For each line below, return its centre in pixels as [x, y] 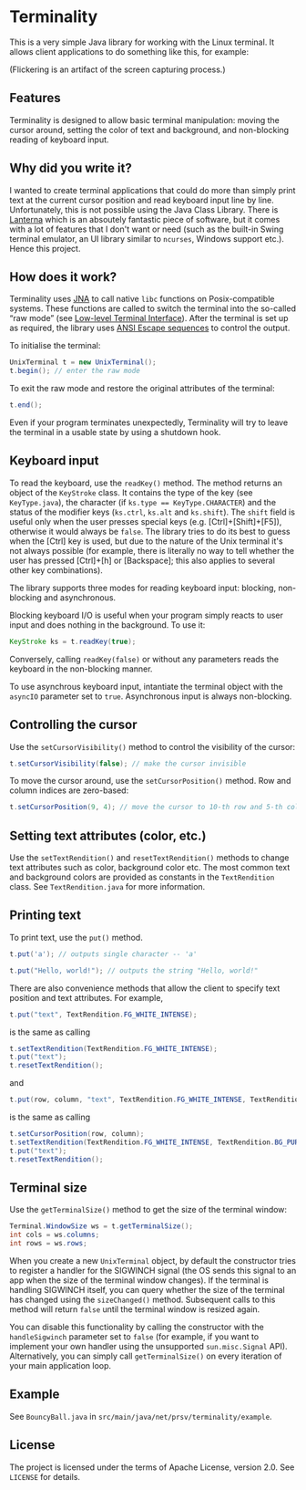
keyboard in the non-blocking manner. [81, 669]
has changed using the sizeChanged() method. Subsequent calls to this [143, 1299]
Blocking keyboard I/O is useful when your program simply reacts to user [147, 615]
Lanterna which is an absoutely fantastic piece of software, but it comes [145, 219]
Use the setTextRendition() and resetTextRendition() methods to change [149, 858]
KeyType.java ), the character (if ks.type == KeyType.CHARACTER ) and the [143, 502]
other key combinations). [56, 570]
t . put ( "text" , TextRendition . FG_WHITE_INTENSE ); [103, 1015]
